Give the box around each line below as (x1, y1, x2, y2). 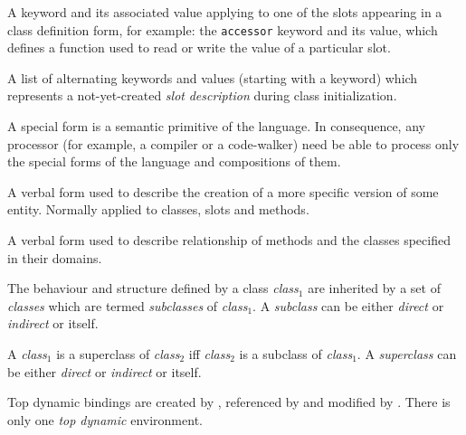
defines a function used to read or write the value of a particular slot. (7, 38, 391, 57)
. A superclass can (357, 344, 457, 363)
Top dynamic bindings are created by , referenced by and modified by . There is (7, 392, 451, 411)
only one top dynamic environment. (7, 410, 203, 429)
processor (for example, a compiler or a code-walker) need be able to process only (7, 134, 460, 153)
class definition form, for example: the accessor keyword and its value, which (7, 20, 438, 39)
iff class (188, 344, 231, 363)
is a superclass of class (56, 344, 180, 363)
